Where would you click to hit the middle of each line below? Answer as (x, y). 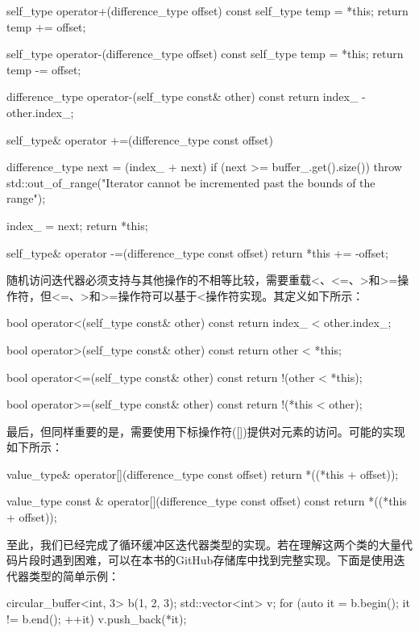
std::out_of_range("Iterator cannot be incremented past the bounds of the (191, 182)
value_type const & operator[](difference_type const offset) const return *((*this (207, 501)
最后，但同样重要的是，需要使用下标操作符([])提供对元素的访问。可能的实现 (206, 431)
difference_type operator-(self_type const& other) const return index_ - (186, 96)
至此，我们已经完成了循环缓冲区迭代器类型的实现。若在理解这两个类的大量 (204, 544)
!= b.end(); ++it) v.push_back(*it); (97, 619)
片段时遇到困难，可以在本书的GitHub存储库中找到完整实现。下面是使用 (205, 560)
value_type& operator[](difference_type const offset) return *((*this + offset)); (203, 474)
